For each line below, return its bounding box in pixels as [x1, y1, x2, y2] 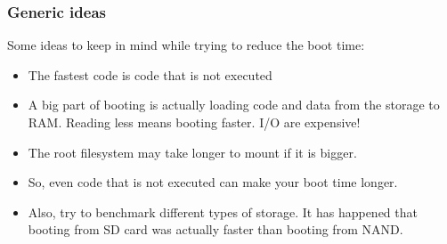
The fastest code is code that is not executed [28, 65, 272, 84]
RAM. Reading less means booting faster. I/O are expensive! [28, 113, 361, 131]
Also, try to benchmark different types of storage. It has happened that [28, 202, 418, 221]
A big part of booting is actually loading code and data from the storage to [28, 95, 440, 114]
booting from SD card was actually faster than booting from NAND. [28, 220, 403, 239]
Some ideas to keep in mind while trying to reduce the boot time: [7, 36, 365, 54]
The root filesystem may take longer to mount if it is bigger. [28, 142, 357, 161]
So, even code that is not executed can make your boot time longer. [28, 173, 398, 191]
